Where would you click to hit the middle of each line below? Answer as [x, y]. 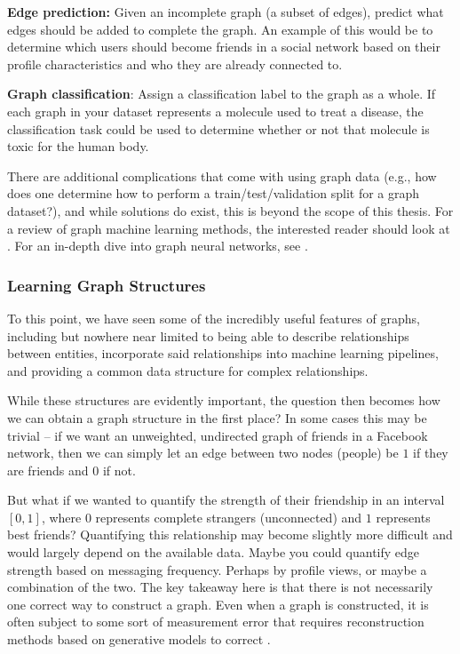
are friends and [48, 470]
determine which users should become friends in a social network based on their [224, 47]
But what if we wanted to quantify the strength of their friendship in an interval [226, 500]
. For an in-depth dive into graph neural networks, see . [158, 246]
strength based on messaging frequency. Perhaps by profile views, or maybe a [217, 569]
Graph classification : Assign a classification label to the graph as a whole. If [222, 94]
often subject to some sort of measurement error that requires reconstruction [216, 622]
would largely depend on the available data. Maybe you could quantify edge [214, 552]
